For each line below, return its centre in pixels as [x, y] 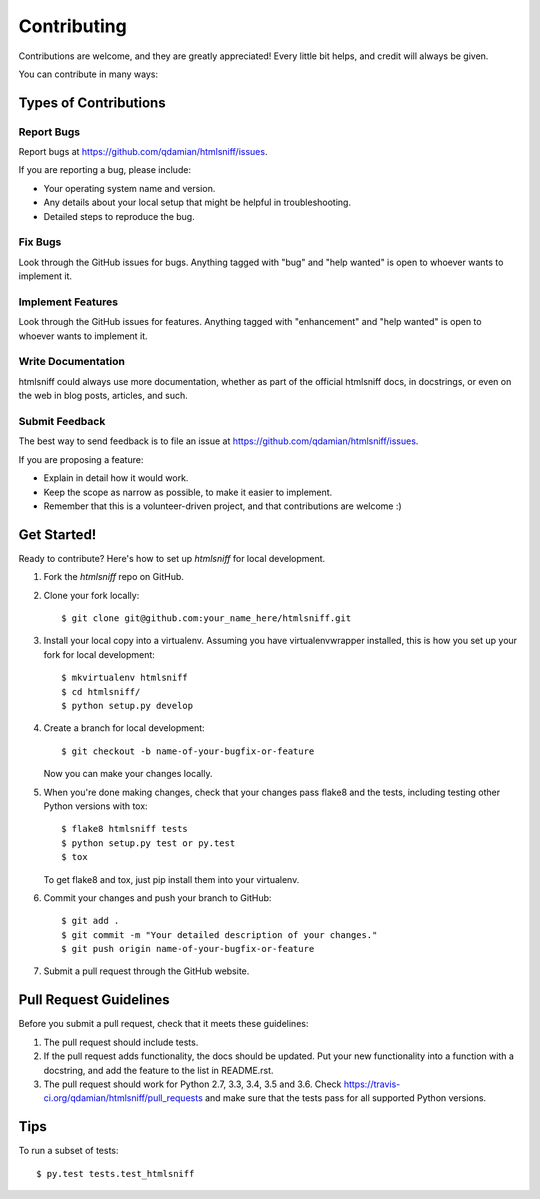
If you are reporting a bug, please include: [105, 170]
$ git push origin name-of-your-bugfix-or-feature [188, 949]
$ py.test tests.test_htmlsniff [115, 1173]
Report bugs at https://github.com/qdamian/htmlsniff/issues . [143, 152]
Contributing [72, 26]
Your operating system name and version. [129, 188]
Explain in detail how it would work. [116, 478]
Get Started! [57, 534]
